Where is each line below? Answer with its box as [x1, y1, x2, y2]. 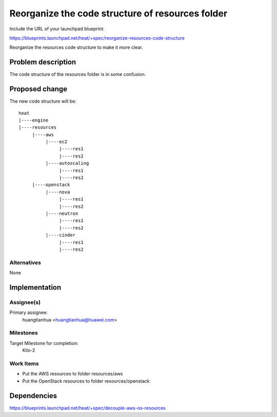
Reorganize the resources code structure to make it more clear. [9, 44, 143, 51]
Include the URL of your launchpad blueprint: [9, 26, 105, 32]
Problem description [9, 58, 76, 67]
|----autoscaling [45, 161, 89, 166]
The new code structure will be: [9, 98, 76, 105]
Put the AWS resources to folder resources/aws [22, 371, 123, 377]
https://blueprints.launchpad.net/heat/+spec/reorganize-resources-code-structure [9, 35, 185, 41]
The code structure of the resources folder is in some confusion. [9, 71, 146, 77]
